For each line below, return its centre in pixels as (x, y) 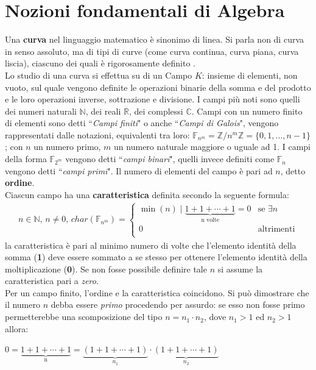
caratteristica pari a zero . (52, 281)
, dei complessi (156, 111)
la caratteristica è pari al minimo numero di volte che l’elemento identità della (151, 245)
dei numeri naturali (41, 111)
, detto (293, 170)
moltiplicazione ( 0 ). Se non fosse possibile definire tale (106, 269)
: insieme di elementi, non (250, 75)
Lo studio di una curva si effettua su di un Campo (99, 75)
